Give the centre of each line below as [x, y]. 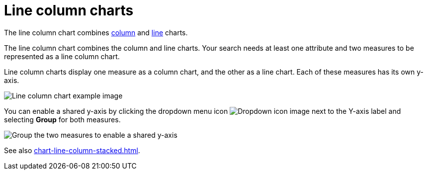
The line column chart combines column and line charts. [96, 32]
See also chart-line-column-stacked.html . [72, 150]
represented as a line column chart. [62, 56]
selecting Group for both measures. [62, 119]
